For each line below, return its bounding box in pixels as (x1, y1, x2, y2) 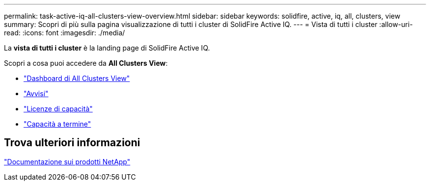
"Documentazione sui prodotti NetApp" (4, 157, 131, 166)
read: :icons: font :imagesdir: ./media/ (4, 28, 125, 37)
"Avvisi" (24, 89, 49, 98)
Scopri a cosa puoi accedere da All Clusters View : (4, 59, 168, 67)
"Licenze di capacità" (24, 105, 93, 113)
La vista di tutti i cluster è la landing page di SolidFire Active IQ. (4, 44, 210, 52)
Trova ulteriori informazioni (4, 136, 140, 149)
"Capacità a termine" (24, 120, 91, 128)
